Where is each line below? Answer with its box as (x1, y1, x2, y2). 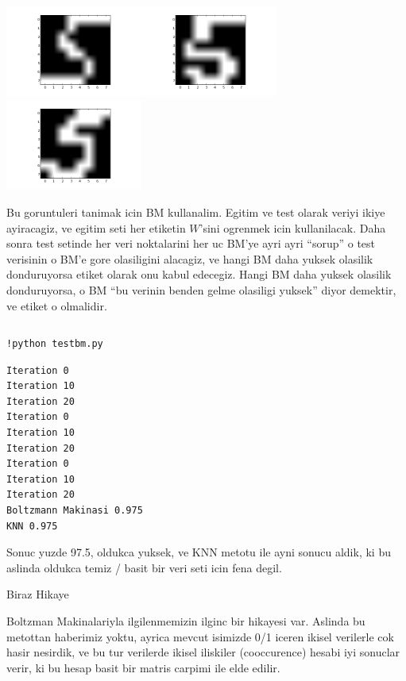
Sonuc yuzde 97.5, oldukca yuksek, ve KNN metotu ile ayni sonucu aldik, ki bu (6, 544, 391, 560)
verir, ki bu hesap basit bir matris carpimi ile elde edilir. (6, 659, 280, 675)
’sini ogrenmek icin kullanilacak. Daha (199, 219, 386, 236)
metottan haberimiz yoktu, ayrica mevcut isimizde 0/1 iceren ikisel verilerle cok (6, 628, 394, 644)
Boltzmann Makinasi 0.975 (6, 505, 143, 517)
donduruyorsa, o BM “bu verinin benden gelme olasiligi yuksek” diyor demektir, (6, 281, 396, 298)
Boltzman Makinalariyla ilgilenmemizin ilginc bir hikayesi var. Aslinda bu (6, 613, 365, 629)
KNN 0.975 (6, 520, 58, 532)
